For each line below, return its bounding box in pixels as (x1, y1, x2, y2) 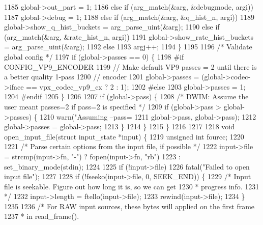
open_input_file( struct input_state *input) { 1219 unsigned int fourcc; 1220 (4, 131, 244, 142)
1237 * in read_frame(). (4, 211, 79, 221)
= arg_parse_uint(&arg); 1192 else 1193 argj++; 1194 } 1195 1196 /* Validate (4, 41, 252, 52)
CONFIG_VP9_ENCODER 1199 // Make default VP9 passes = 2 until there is (4, 61, 257, 72)
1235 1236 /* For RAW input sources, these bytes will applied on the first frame (4, 201, 255, 211)
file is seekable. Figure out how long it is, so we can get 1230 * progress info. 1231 (4, 181, 259, 191)
